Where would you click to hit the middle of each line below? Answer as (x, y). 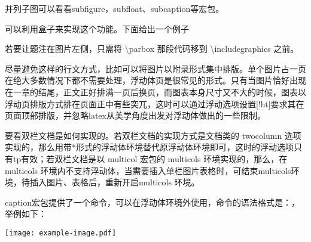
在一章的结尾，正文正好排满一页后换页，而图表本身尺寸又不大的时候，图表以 (155, 91)
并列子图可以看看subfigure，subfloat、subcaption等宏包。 (115, 8)
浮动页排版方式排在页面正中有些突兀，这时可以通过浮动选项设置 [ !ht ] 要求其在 (155, 103)
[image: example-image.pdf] (61, 233)
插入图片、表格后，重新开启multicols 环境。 (115, 182)
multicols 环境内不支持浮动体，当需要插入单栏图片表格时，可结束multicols (148, 170)
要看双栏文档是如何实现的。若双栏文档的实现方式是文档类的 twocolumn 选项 (153, 135)
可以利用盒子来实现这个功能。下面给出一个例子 (97, 28)
